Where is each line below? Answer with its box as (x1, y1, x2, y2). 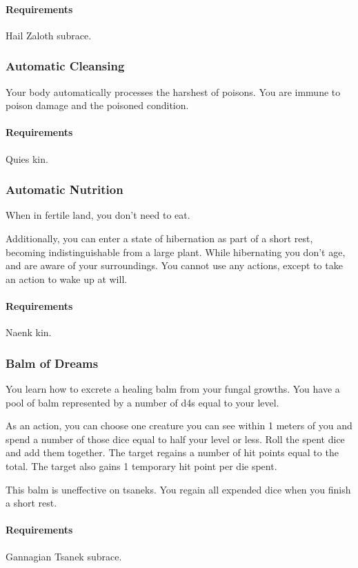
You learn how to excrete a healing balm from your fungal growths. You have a (6, 381, 340, 395)
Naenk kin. (6, 325, 52, 340)
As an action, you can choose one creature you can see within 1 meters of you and (6, 418, 352, 433)
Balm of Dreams (6, 354, 99, 371)
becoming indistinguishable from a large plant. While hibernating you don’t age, (6, 244, 346, 259)
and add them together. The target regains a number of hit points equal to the (6, 445, 339, 460)
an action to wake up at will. (6, 271, 128, 286)
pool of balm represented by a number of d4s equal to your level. (6, 395, 279, 409)
